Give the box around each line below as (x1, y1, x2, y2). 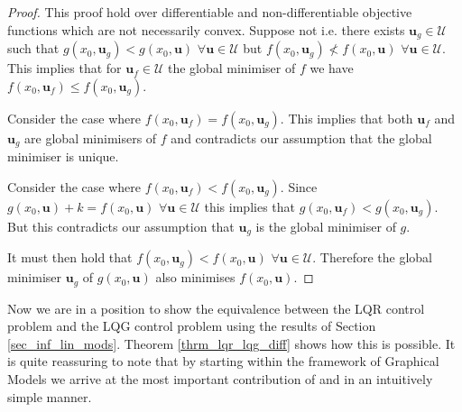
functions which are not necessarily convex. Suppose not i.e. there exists (7, 20, 405, 39)
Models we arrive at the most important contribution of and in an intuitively (7, 369, 433, 388)
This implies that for (7, 59, 122, 78)
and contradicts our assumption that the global (171, 128, 432, 147)
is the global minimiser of (255, 216, 396, 235)
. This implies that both (280, 108, 413, 127)
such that (7, 39, 60, 58)
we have (310, 59, 354, 78)
